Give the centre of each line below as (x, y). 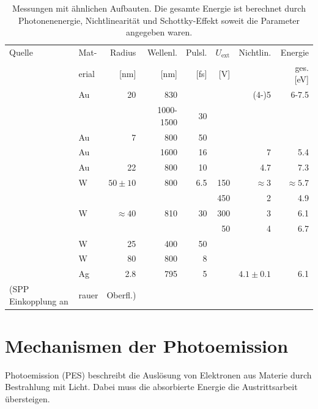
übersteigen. (28, 399)
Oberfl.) (121, 294)
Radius (123, 52)
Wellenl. (162, 52)
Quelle (21, 52)
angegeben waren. (159, 32)
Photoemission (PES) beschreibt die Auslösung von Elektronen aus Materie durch (158, 374)
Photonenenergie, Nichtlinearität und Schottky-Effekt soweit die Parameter (159, 20)
